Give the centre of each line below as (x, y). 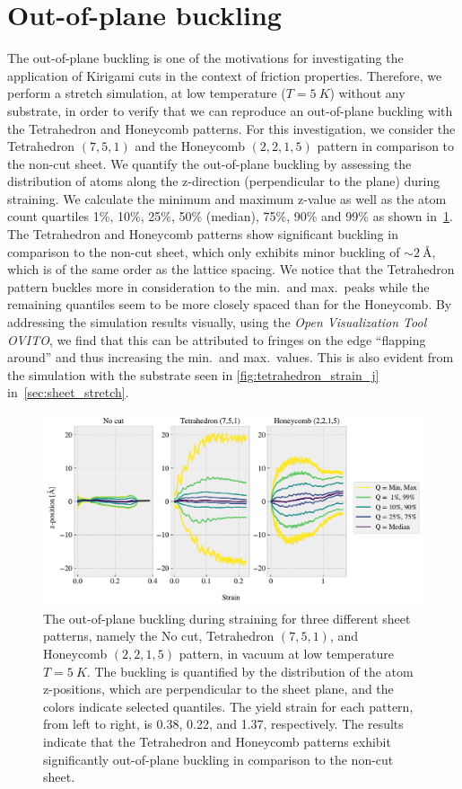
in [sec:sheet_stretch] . (68, 392)
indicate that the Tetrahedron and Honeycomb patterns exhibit (217, 741)
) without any (367, 93)
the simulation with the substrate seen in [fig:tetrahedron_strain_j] (193, 374)
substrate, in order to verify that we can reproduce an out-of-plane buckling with (230, 110)
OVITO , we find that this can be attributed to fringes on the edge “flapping (217, 339)
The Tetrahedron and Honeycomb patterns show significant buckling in (203, 234)
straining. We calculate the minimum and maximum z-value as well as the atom (227, 198)
